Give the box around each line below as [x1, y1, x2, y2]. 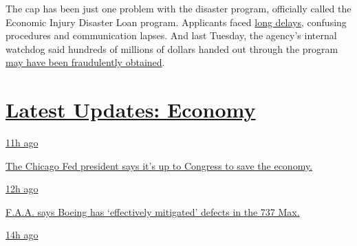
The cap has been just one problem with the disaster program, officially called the [6, 1, 351, 15]
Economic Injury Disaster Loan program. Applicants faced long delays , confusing [6, 14, 347, 29]
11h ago [6, 135, 39, 150]
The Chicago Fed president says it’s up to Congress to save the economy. [6, 158, 313, 172]
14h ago [6, 227, 39, 242]
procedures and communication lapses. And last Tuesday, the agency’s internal [6, 28, 337, 43]
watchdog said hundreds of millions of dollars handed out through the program [6, 41, 338, 56]
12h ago [6, 181, 39, 196]
